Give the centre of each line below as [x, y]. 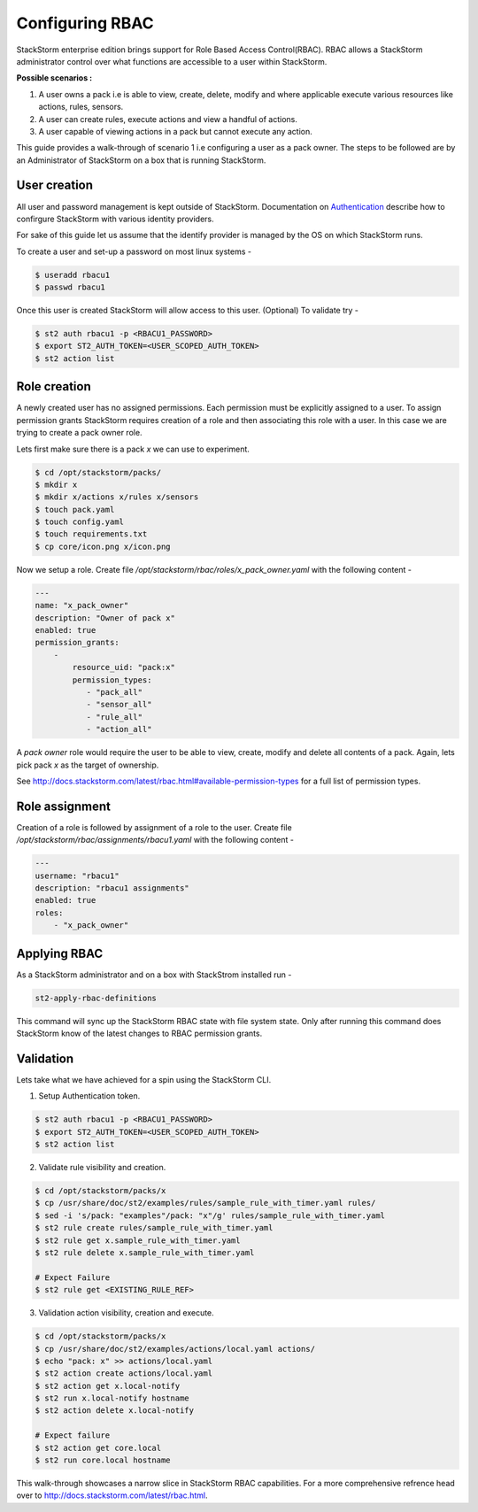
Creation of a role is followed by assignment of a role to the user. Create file [154, 827]
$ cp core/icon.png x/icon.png [103, 546]
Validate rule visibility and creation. [102, 1168]
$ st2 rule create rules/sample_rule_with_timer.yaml [154, 1228]
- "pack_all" [115, 692]
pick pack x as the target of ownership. [88, 765]
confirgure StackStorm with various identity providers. [115, 219]
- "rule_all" [115, 717]
